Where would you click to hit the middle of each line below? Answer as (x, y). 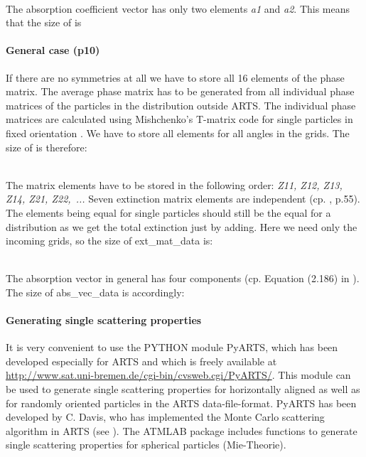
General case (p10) (53, 50)
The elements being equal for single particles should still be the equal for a (168, 212)
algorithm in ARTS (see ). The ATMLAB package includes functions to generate (182, 430)
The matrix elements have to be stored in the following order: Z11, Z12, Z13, (174, 184)
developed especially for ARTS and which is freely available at (141, 361)
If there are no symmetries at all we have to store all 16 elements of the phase (175, 77)
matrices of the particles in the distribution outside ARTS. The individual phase (181, 105)
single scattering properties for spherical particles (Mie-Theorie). (146, 445)
